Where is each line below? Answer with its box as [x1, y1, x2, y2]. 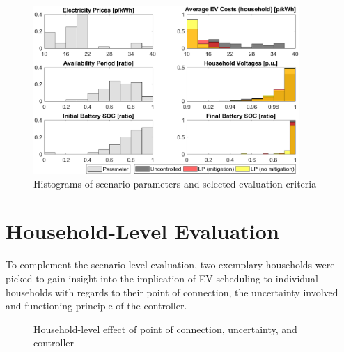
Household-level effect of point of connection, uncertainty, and [33, 321, 297, 336]
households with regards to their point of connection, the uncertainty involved [6, 284, 338, 299]
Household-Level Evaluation [6, 217, 279, 245]
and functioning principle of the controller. [6, 298, 187, 313]
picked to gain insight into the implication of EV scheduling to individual [6, 271, 318, 285]
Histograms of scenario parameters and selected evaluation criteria [33, 176, 317, 190]
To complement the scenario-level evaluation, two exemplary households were [6, 257, 335, 272]
